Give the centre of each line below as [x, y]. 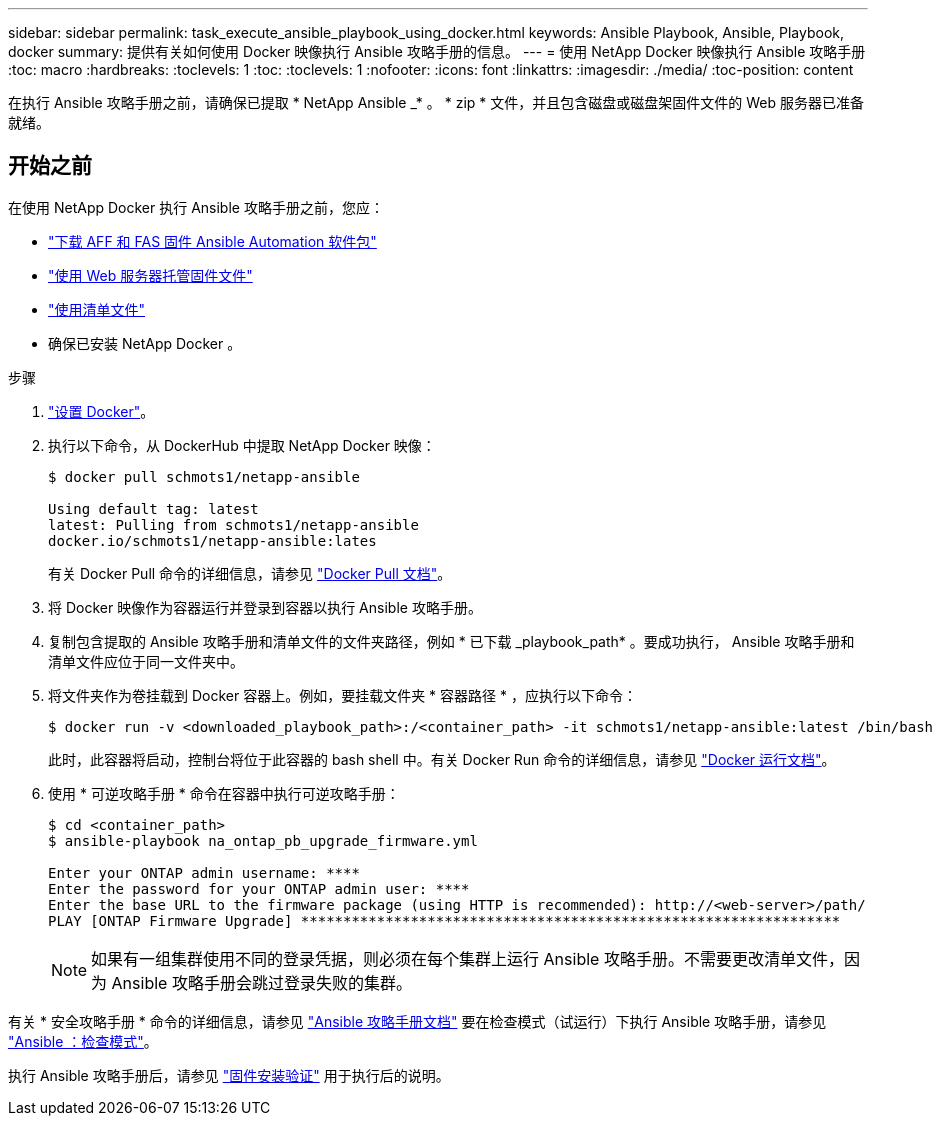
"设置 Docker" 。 [101, 411]
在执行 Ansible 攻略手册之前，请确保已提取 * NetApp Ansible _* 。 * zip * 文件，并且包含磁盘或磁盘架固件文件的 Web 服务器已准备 [436, 102]
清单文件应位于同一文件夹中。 [146, 661]
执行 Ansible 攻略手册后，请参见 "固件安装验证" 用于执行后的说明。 [229, 1075]
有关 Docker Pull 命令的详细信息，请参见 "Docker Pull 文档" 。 [250, 573]
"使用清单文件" [97, 309]
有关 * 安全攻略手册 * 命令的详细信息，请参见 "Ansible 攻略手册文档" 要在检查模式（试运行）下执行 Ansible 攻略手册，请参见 [417, 1021]
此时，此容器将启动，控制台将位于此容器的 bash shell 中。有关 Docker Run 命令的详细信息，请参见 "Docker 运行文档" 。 [442, 759]
